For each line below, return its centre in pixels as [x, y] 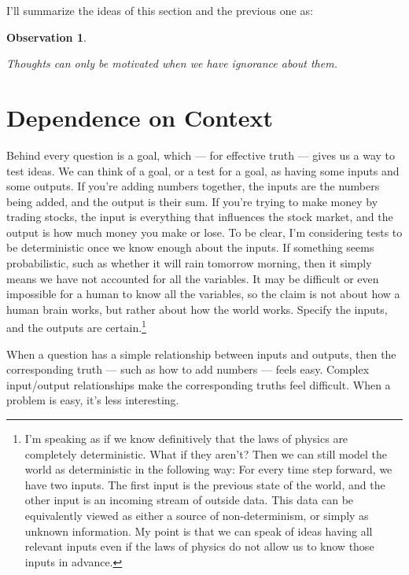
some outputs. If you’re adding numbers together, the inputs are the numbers [193, 186]
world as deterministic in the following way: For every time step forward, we [208, 469]
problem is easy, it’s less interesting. [93, 400]
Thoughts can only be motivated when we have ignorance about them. [172, 63]
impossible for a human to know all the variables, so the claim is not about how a [203, 294]
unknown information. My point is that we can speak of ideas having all [199, 531]
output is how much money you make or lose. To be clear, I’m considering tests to [204, 232]
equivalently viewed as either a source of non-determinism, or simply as [197, 516]
